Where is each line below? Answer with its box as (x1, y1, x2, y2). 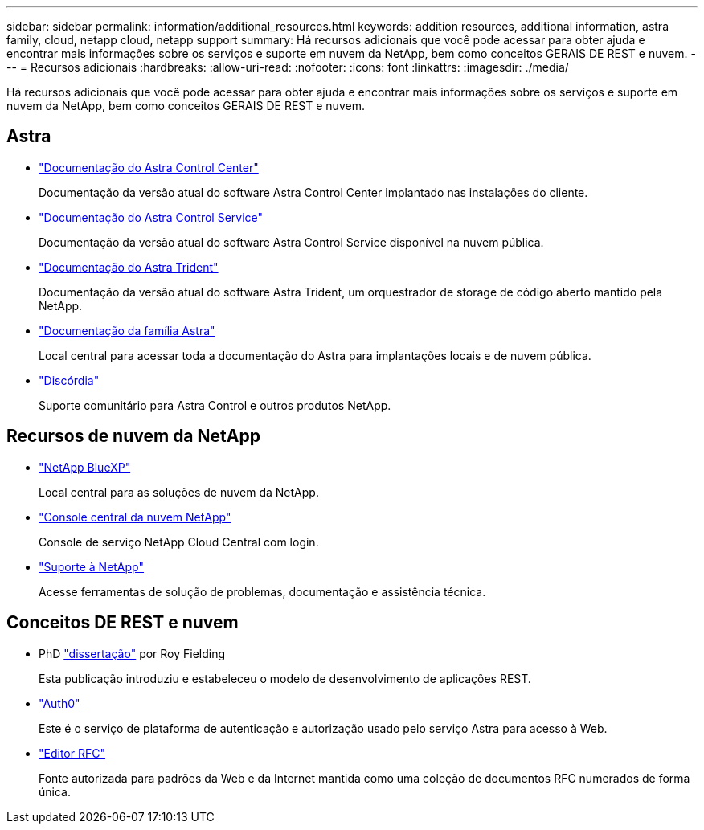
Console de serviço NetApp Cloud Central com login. (39, 534, 319, 549)
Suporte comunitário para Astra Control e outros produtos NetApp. (39, 398, 391, 412)
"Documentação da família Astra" (39, 323, 215, 337)
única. (39, 784, 71, 799)
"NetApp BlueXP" (39, 460, 131, 474)
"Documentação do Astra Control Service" (39, 210, 264, 224)
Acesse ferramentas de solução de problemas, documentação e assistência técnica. (39, 584, 486, 599)
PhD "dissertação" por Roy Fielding (39, 646, 226, 660)
